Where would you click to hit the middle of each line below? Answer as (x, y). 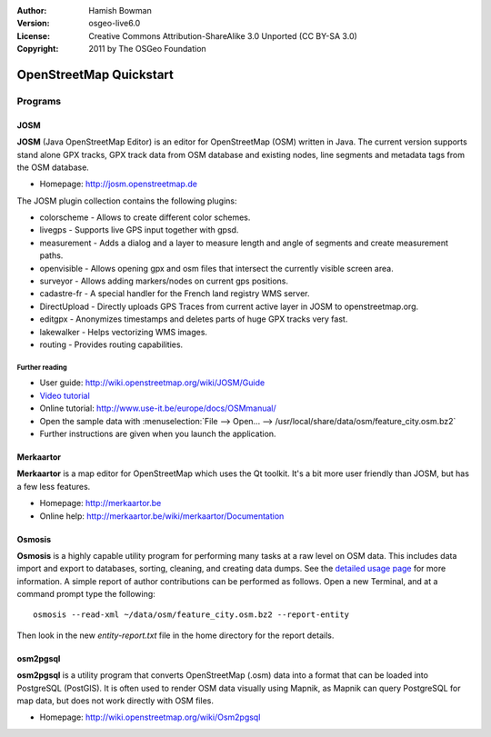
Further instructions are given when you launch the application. (158, 433)
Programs (39, 101)
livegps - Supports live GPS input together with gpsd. (139, 230)
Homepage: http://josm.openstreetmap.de (118, 184)
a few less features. (54, 486)
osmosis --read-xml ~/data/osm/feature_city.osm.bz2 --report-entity (191, 615)
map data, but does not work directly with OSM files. (115, 701)
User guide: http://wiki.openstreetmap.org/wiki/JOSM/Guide (152, 383)
